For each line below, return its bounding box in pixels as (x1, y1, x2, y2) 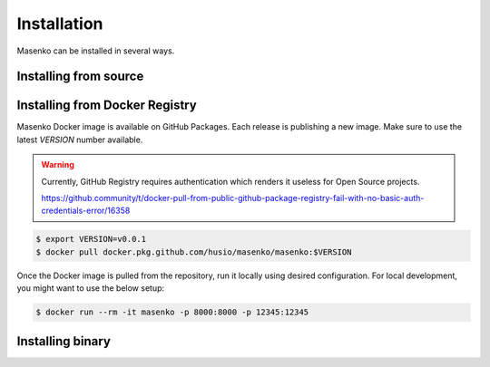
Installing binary (16, 333, 111, 349)
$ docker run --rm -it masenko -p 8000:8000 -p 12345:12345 (35, 307, 309, 317)
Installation (16, 14, 103, 34)
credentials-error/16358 (41, 205, 131, 217)
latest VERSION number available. (16, 134, 143, 145)
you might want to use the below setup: (16, 283, 165, 294)
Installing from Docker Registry (16, 98, 197, 113)
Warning (41, 159, 74, 170)
